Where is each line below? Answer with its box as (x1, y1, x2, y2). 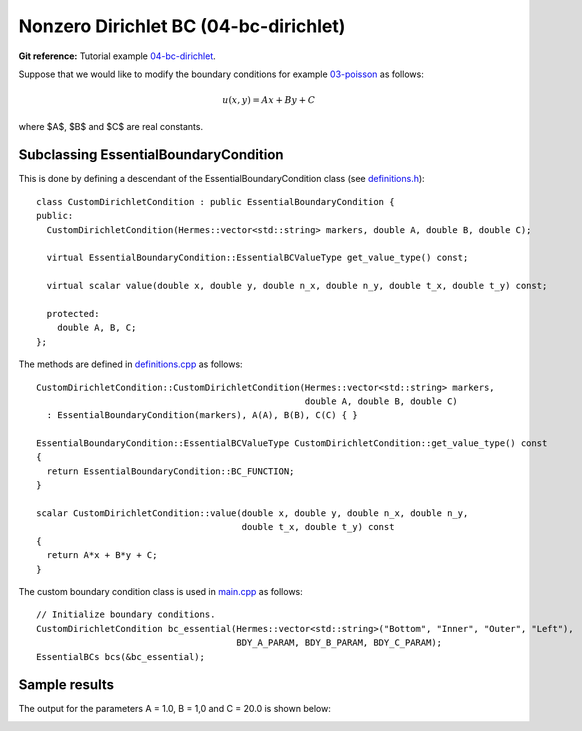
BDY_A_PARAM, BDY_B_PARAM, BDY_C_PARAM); (236, 637, 443, 649)
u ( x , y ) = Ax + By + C (221, 95, 316, 106)
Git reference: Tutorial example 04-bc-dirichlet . (18, 50, 217, 62)
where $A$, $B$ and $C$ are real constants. (18, 120, 204, 132)
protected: (46, 308, 100, 319)
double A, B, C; (56, 322, 137, 334)
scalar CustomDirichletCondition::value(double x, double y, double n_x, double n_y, (36, 508, 469, 519)
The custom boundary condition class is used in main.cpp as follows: (18, 585, 304, 597)
